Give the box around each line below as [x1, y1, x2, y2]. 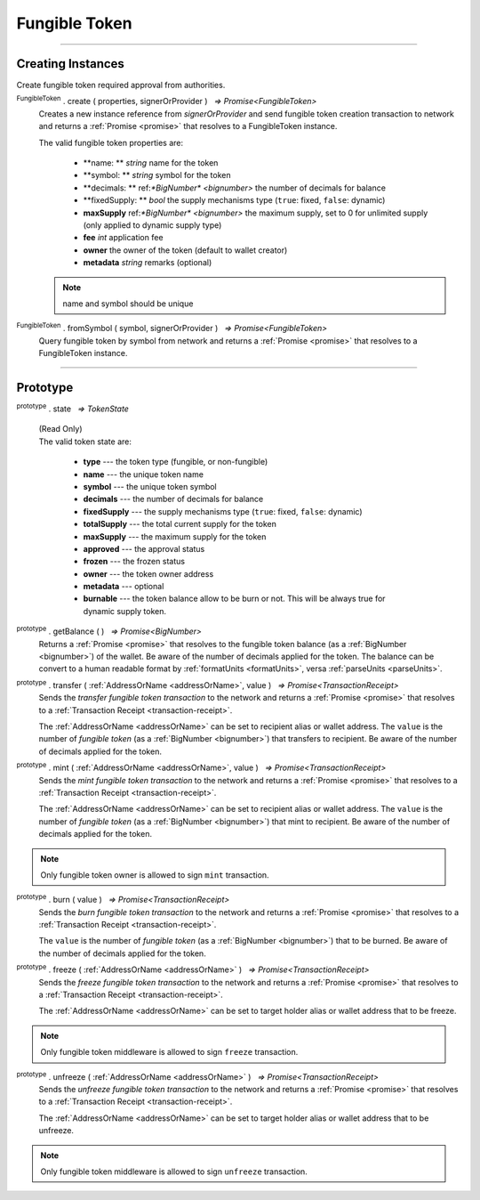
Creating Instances [16, 56, 124, 71]
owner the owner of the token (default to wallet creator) [83, 245, 288, 255]
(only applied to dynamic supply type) [83, 219, 222, 231]
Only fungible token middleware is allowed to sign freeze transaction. [40, 1047, 299, 1058]
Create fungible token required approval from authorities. [16, 80, 226, 91]
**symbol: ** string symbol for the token [83, 170, 231, 181]
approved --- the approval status [83, 543, 205, 554]
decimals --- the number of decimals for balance [83, 494, 264, 505]
